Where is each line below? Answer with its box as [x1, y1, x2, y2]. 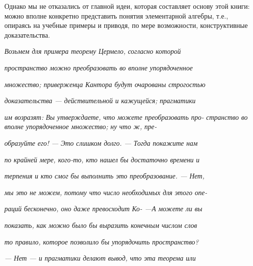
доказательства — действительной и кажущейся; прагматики [4, 95, 196, 106]
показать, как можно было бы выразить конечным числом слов [4, 220, 197, 230]
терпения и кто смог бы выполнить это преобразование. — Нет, [4, 171, 205, 181]
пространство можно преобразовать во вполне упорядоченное [4, 62, 193, 72]
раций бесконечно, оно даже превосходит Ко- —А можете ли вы [4, 203, 202, 214]
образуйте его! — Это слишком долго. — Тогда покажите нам [4, 137, 198, 148]
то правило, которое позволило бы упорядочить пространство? [4, 236, 199, 246]
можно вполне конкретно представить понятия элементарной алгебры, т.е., [4, 10, 228, 21]
